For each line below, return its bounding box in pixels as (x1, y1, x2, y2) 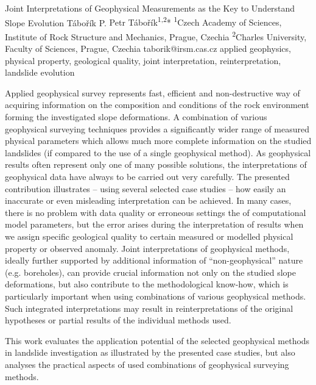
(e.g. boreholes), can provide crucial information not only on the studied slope (5, 265, 296, 278)
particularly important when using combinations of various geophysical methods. (5, 289, 306, 302)
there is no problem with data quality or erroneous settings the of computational (5, 206, 306, 218)
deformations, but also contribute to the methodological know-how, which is (5, 278, 289, 290)
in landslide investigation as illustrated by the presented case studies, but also (5, 346, 295, 359)
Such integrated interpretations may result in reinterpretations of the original (5, 301, 293, 314)
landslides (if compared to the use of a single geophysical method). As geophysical (5, 146, 311, 159)
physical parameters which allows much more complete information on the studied (5, 134, 312, 147)
